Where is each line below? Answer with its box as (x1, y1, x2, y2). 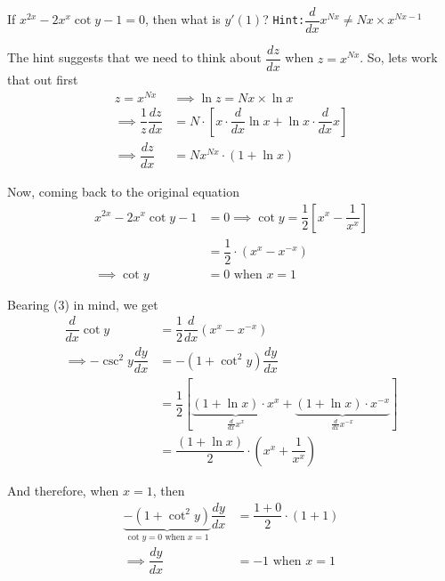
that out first (7, 70, 78, 89)
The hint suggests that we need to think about (7, 48, 262, 67)
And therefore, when (7, 480, 119, 499)
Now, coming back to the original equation (7, 182, 239, 200)
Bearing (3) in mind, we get (7, 295, 158, 313)
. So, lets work (360, 48, 438, 67)
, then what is (144, 10, 221, 28)
